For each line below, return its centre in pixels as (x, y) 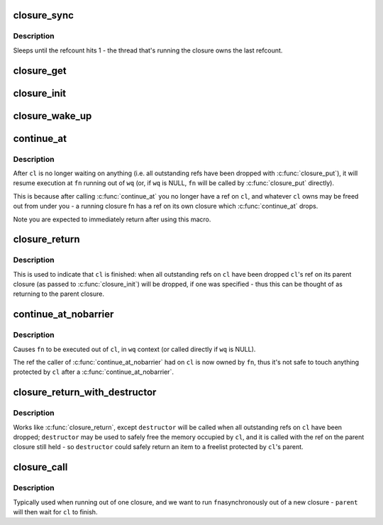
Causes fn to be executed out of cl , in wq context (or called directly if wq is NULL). (134, 349)
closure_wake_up (52, 116)
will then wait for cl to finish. (55, 512)
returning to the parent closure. (59, 294)
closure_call (40, 467)
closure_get (40, 71)
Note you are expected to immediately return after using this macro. (112, 219)
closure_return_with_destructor (85, 393)
